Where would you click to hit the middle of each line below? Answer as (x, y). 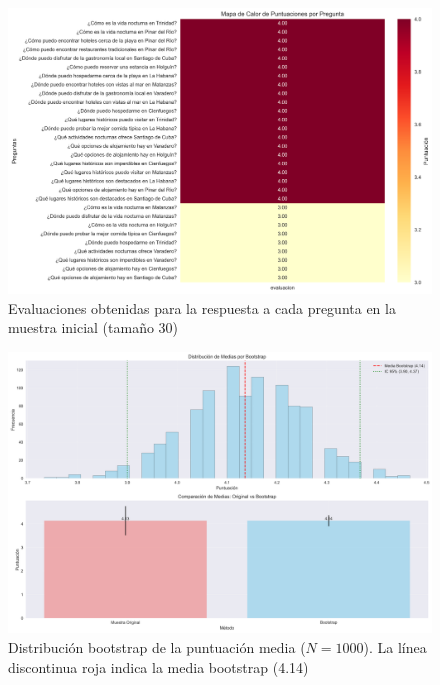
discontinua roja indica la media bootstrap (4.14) (158, 666)
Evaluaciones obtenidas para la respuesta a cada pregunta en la (202, 307)
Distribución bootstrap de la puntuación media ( (157, 647)
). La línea (395, 647)
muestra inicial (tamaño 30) (93, 327)
